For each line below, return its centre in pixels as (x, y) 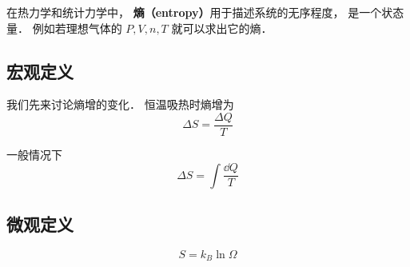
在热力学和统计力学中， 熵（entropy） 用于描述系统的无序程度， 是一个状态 (205, 12)
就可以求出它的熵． (222, 28)
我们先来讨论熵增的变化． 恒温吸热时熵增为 (120, 104)
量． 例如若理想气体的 (64, 28)
